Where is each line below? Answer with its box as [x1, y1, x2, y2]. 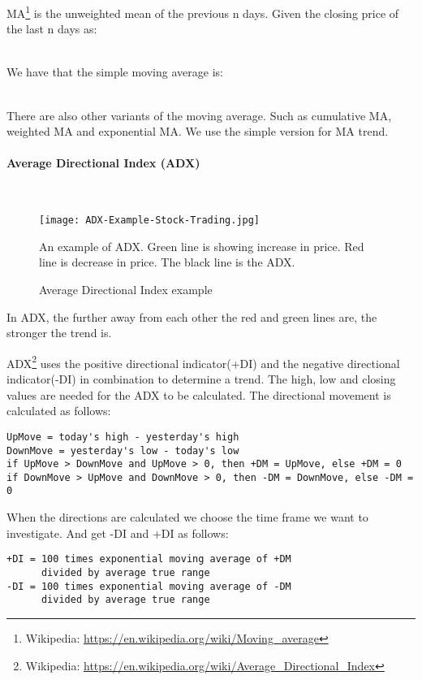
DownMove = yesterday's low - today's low [6, 444, 239, 457]
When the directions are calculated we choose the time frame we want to [6, 509, 368, 526]
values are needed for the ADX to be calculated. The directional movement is [6, 386, 391, 403]
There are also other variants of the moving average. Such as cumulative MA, [6, 106, 392, 123]
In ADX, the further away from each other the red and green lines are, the [6, 308, 377, 325]
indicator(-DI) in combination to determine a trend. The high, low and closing [6, 370, 396, 388]
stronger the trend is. [6, 324, 112, 341]
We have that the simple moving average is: [6, 63, 223, 80]
